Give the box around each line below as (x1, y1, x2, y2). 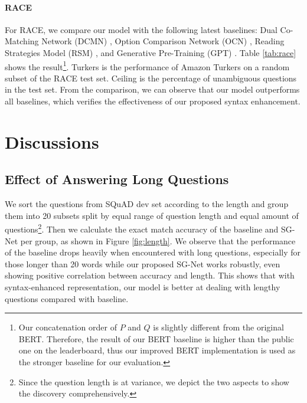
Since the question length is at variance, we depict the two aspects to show (18, 375, 289, 388)
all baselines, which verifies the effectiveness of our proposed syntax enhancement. (5, 95, 301, 107)
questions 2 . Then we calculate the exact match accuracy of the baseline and (5, 221, 279, 235)
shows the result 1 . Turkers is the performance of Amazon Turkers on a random (5, 58, 290, 73)
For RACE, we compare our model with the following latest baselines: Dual (5, 23, 277, 35)
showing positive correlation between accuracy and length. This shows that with (5, 269, 295, 281)
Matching (5, 35, 39, 47)
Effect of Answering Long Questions (5, 170, 229, 188)
